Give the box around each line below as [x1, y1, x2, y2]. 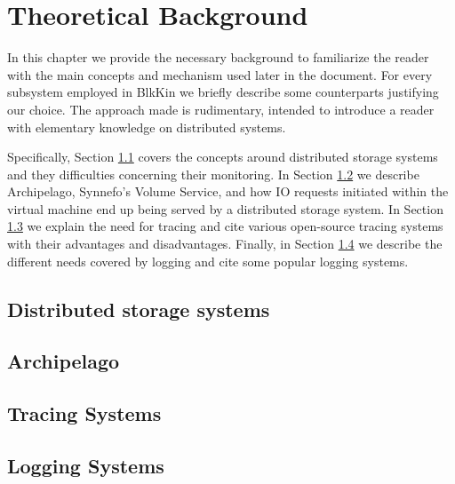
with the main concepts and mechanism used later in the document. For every [7, 65, 433, 83]
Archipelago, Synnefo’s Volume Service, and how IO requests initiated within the [7, 182, 449, 201]
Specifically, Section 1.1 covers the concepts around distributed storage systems [7, 147, 438, 166]
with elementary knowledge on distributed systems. [7, 117, 286, 136]
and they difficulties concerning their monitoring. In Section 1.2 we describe [7, 164, 419, 183]
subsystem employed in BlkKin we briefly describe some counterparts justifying [7, 83, 439, 101]
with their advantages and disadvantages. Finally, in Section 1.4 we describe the [7, 234, 443, 253]
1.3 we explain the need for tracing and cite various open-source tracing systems [7, 217, 443, 235]
